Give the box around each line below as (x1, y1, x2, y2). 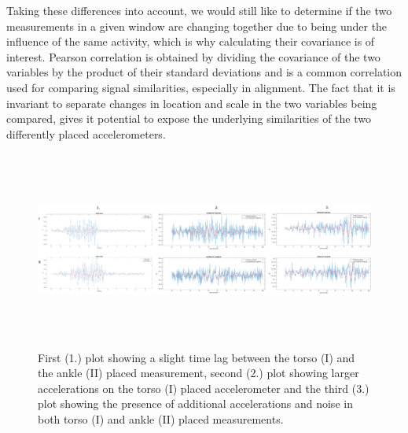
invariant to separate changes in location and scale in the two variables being (6, 94, 377, 111)
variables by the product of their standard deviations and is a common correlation (6, 64, 402, 80)
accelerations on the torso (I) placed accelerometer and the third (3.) (38, 379, 369, 396)
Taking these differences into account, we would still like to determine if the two (6, 2, 392, 18)
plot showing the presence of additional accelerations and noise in (38, 395, 353, 412)
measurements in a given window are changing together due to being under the (6, 17, 388, 34)
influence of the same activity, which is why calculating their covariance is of (6, 33, 375, 50)
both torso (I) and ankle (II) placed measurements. (38, 410, 284, 427)
